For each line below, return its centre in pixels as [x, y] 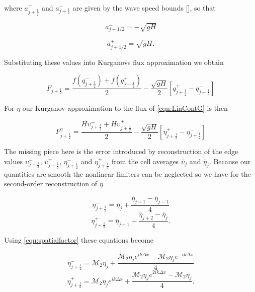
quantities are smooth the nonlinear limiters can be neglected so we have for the [127, 173]
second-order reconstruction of [51, 184]
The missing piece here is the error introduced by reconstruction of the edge [121, 151]
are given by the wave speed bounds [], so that [144, 8]
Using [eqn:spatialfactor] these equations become [79, 239]
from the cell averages [145, 161]
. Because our [230, 161]
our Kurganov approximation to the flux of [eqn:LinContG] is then [125, 107]
